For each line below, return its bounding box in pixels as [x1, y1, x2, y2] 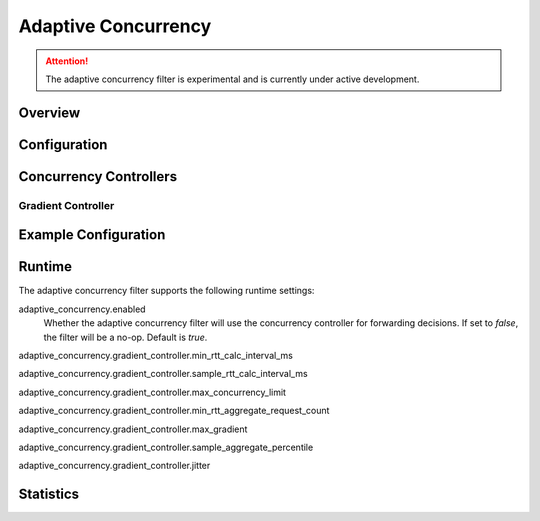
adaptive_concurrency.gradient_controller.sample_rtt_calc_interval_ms [18, 368, 309, 380]
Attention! [45, 55, 89, 67]
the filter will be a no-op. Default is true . [43, 331, 208, 343]
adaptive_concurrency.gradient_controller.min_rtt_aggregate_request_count [18, 405, 330, 417]
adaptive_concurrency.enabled [18, 303, 146, 315]
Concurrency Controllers [18, 168, 178, 185]
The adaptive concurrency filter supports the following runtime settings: [18, 285, 315, 297]
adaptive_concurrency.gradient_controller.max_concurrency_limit [18, 386, 287, 398]
